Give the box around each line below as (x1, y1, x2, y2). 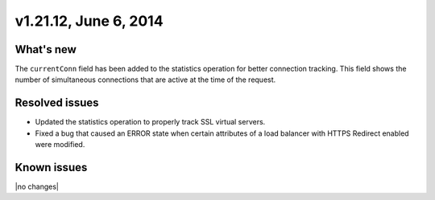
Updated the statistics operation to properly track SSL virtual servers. (35, 117, 266, 127)
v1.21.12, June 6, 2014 (14, 12, 164, 30)
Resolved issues (14, 96, 100, 110)
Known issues (14, 161, 88, 174)
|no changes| (14, 182, 60, 192)
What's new (14, 43, 77, 56)
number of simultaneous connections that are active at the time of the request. (14, 75, 276, 84)
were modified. (35, 140, 85, 149)
